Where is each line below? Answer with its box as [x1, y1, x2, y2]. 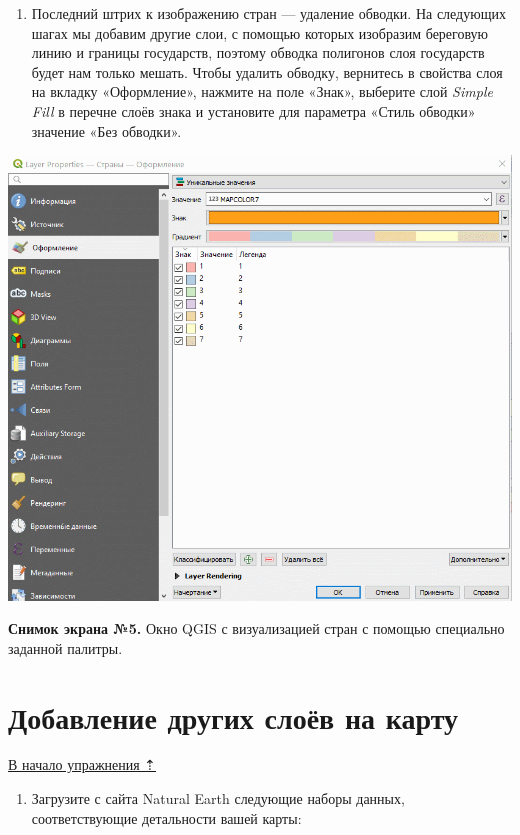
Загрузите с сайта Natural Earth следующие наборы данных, [31, 788, 405, 809]
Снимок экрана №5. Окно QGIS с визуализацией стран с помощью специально [8, 618, 505, 639]
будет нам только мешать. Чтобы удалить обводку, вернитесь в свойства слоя [31, 61, 503, 82]
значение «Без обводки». [31, 120, 182, 141]
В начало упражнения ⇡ [8, 754, 157, 775]
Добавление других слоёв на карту [8, 696, 459, 737]
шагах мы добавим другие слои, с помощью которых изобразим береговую [31, 22, 489, 43]
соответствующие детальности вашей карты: [31, 807, 302, 828]
